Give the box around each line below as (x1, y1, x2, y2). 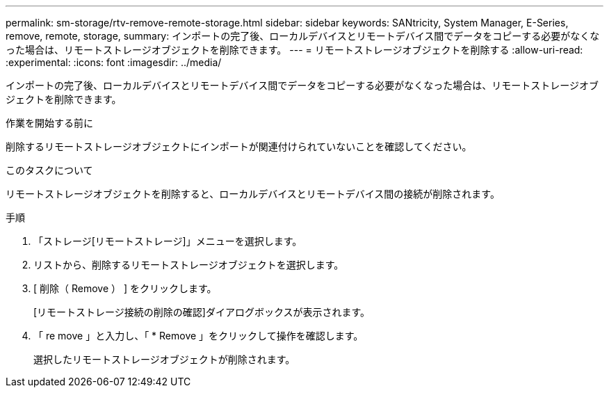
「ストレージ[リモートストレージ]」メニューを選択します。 (33, 235, 302, 247)
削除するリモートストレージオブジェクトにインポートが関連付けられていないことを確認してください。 (6, 141, 472, 152)
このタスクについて (6, 164, 93, 176)
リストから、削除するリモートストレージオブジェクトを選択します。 (33, 259, 344, 271)
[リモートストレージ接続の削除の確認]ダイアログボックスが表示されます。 (33, 306, 371, 318)
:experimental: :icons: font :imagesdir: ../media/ (6, 56, 222, 68)
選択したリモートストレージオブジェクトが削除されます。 (33, 353, 295, 365)
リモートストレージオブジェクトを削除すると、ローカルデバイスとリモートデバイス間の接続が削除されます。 (6, 188, 500, 200)
